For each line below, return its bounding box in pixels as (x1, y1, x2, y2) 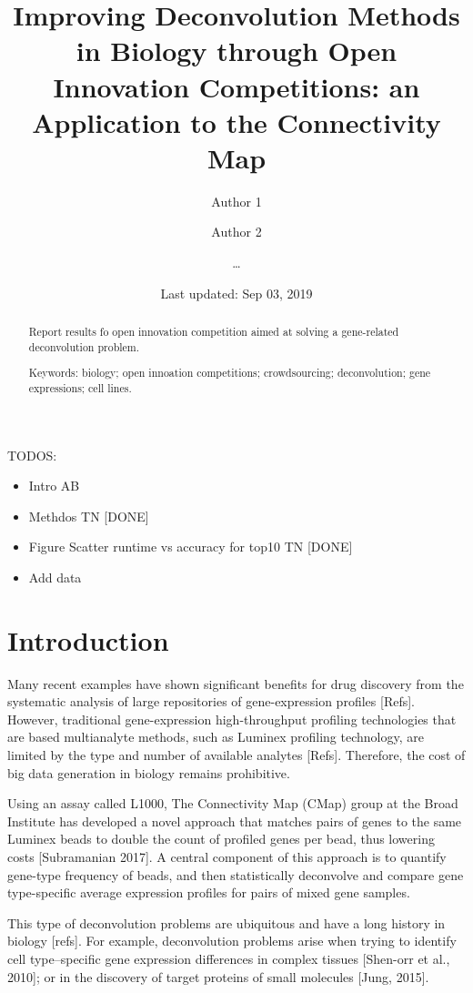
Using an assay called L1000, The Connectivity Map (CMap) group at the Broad (7, 794, 458, 813)
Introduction (7, 621, 169, 658)
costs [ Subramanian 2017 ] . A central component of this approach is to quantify (7, 847, 447, 866)
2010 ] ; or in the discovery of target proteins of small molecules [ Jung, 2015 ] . (7, 967, 429, 986)
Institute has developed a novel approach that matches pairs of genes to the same (7, 811, 462, 830)
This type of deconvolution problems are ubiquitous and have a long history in (7, 913, 446, 932)
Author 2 (211, 222, 262, 241)
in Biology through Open (75, 32, 398, 69)
